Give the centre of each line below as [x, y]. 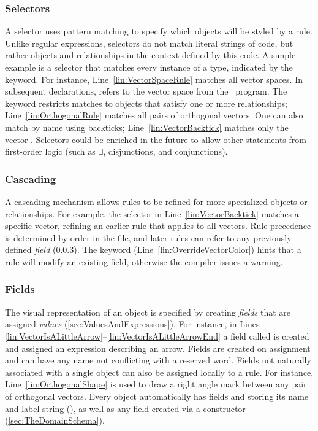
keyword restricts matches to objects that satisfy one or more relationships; [146, 103]
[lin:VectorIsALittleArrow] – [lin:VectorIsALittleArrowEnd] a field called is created [157, 336]
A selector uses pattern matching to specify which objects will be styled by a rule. [159, 31]
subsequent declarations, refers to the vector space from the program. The [146, 91]
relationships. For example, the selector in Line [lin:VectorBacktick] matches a [152, 213]
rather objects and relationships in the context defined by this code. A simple [150, 55]
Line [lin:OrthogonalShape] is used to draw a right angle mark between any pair [156, 384]
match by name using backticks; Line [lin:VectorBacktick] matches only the [147, 127]
